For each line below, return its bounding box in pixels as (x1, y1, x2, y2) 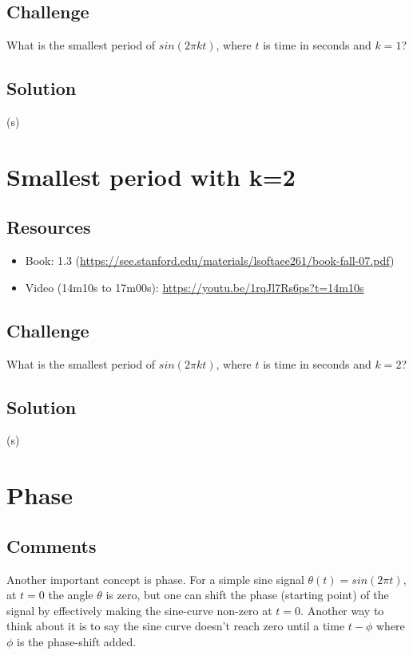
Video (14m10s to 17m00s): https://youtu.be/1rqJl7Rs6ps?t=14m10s (25, 278, 364, 295)
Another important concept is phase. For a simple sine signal (6, 570, 304, 587)
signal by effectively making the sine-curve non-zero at (6, 602, 272, 618)
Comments (6, 533, 97, 558)
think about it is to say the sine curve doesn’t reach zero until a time (6, 618, 345, 634)
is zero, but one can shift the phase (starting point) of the (105, 586, 389, 603)
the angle (48, 586, 93, 603)
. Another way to (300, 602, 384, 618)
